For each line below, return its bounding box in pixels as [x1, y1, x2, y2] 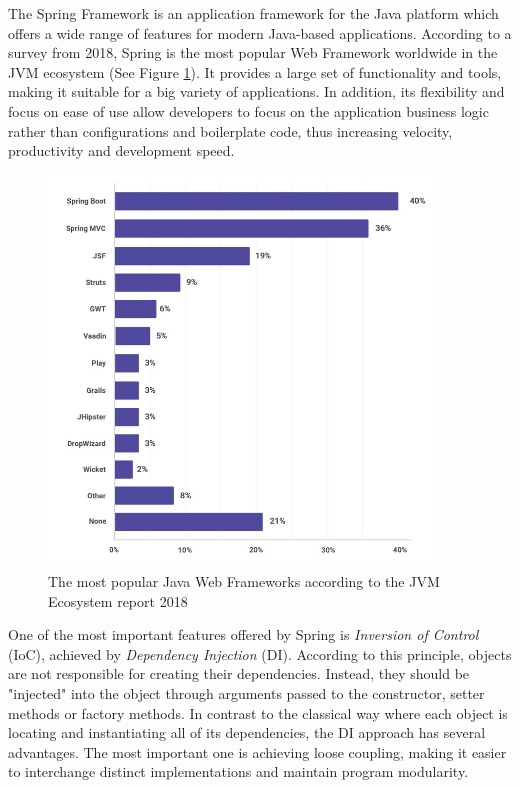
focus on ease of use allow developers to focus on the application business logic [8, 100, 489, 121]
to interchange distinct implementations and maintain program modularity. [8, 761, 469, 782]
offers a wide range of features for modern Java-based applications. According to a [8, 22, 512, 43]
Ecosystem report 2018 [48, 590, 188, 611]
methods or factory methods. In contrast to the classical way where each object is [8, 702, 508, 723]
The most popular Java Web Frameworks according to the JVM [48, 570, 440, 591]
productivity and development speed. [8, 140, 235, 161]
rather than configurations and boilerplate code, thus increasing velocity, [8, 120, 453, 141]
